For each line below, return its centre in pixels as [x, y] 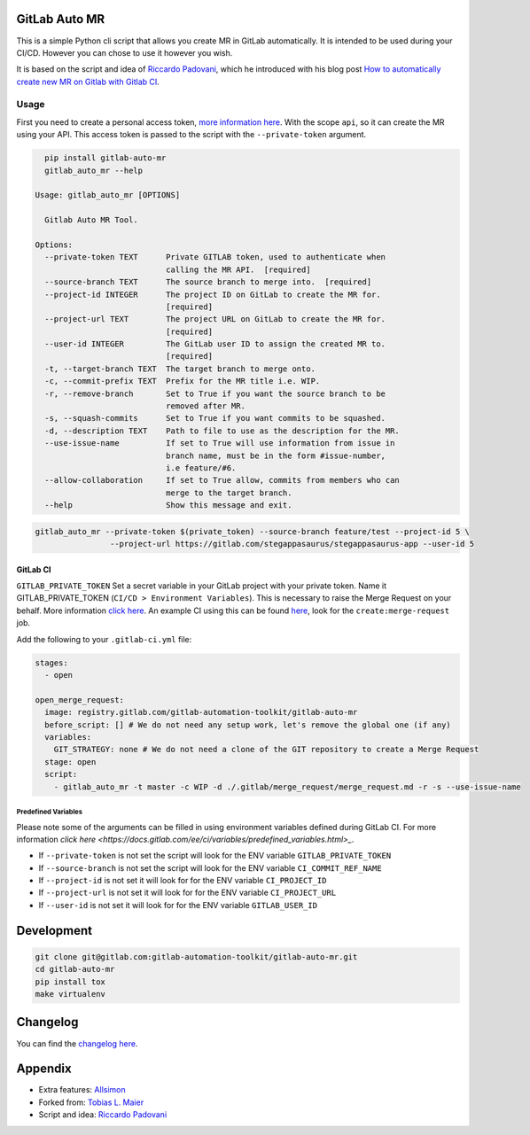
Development [55, 930]
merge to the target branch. [229, 493]
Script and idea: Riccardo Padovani [103, 1115]
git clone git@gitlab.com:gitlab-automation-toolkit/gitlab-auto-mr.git [196, 956]
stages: [51, 663]
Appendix [44, 1069]
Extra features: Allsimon [82, 1090]
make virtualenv [70, 994]
